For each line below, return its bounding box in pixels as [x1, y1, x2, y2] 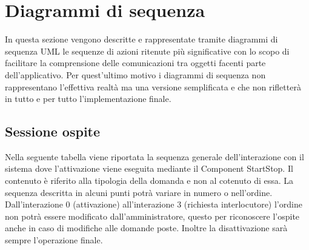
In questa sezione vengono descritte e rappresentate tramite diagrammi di [5, 33, 278, 46]
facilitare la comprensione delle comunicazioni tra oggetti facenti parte [5, 56, 266, 69]
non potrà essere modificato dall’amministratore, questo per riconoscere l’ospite [5, 209, 300, 222]
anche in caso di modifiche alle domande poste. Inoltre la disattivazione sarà [5, 221, 288, 234]
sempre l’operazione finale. [5, 234, 103, 246]
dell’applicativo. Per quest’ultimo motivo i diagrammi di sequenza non [5, 68, 266, 81]
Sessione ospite [5, 122, 101, 141]
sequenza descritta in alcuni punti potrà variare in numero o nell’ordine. [5, 186, 273, 198]
